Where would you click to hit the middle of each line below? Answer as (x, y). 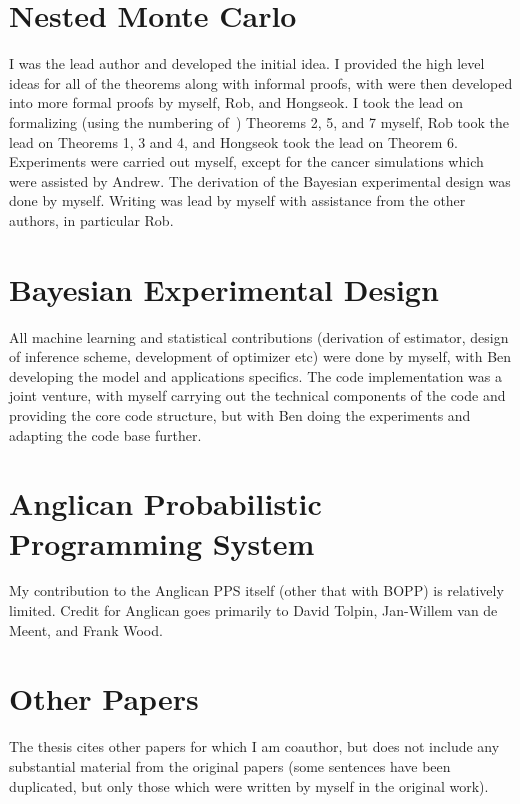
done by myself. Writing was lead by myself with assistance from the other (237, 200)
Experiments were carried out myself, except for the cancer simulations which (246, 161)
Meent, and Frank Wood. (86, 629)
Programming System (162, 542)
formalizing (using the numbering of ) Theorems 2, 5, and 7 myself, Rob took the (259, 121)
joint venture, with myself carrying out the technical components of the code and (257, 395)
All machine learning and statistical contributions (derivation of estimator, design (259, 336)
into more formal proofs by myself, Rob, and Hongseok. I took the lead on (236, 102)
